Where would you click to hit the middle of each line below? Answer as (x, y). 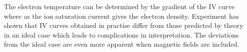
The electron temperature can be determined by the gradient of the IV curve (119, 6)
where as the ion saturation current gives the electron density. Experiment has (122, 16)
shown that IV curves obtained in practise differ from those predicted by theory (124, 25)
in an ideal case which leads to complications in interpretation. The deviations (122, 34)
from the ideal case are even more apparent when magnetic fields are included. (122, 44)
